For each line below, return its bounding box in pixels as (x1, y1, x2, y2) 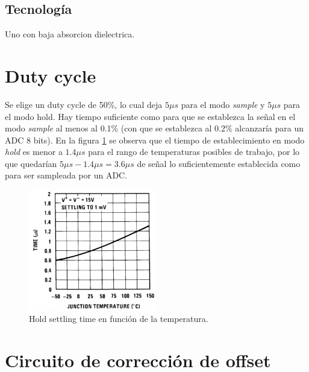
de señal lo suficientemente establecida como (137, 157, 301, 169)
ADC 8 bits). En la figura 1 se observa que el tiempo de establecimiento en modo (5, 133, 305, 146)
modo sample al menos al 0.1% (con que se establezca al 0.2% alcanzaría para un (5, 122, 304, 134)
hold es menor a (5, 145, 63, 158)
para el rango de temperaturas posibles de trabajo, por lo (88, 145, 300, 158)
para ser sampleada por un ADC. (5, 169, 128, 181)
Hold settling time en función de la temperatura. (29, 312, 208, 325)
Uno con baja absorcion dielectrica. (5, 28, 135, 40)
